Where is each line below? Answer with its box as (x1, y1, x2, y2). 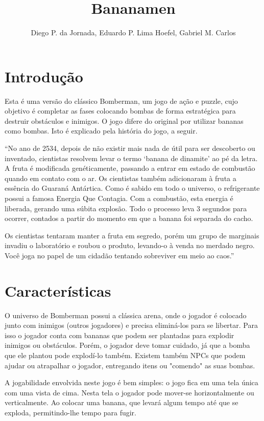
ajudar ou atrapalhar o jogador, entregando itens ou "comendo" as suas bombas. (5, 360, 255, 370)
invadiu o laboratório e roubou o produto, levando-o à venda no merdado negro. (5, 240, 255, 251)
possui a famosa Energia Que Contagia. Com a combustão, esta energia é (5, 193, 233, 203)
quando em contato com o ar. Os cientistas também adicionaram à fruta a (5, 172, 236, 183)
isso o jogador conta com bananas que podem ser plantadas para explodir (5, 329, 234, 340)
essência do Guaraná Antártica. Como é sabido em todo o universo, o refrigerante (5, 183, 260, 193)
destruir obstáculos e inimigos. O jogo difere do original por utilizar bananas (5, 115, 244, 126)
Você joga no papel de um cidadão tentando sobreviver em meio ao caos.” (5, 250, 234, 260)
